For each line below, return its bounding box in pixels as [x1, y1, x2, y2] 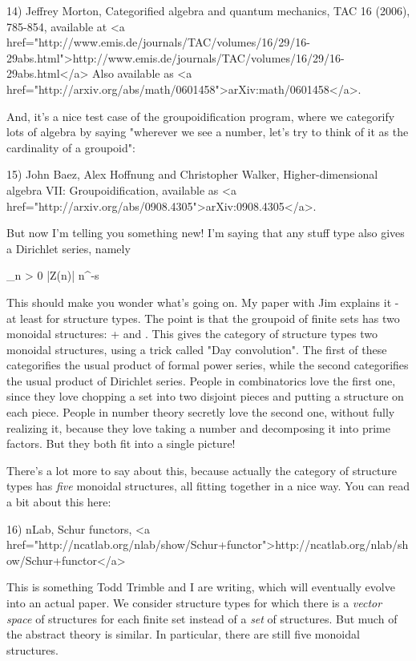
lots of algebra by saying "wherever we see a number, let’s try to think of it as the [6, 123, 409, 140]
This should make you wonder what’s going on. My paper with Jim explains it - [6, 293, 399, 310]
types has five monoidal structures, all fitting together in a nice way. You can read [6, 478, 410, 494]
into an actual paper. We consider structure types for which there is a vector [6, 594, 382, 611]
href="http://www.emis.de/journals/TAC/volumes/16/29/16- [6, 34, 310, 50]
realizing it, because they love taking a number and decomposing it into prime [6, 419, 390, 436]
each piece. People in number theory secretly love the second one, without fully [6, 404, 395, 421]
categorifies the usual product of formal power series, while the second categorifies [6, 357, 409, 373]
